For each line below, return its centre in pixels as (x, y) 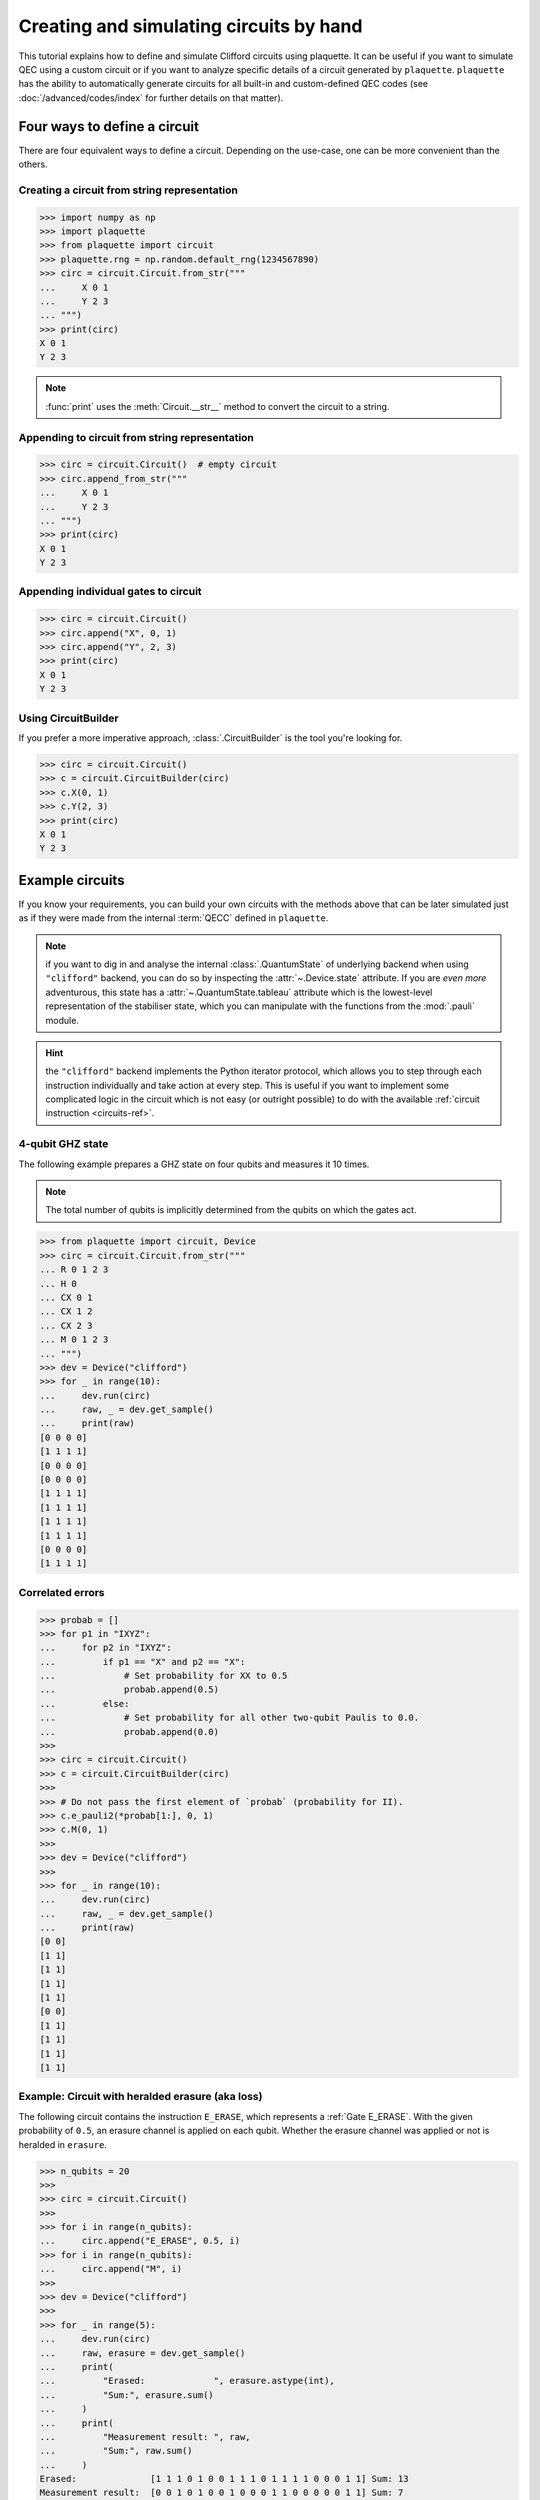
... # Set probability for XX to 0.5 (163, 1676)
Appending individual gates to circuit (110, 592)
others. (33, 164)
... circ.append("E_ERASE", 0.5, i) (139, 2241)
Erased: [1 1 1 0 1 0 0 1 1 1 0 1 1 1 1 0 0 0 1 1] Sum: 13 (224, 2479)
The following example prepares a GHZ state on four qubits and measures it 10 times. (194, 1164)
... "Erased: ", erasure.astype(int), (187, 2381)
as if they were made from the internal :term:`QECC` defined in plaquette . (173, 918)
